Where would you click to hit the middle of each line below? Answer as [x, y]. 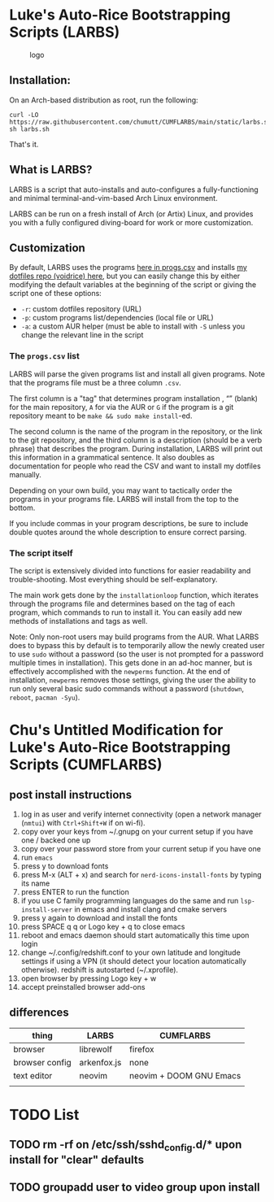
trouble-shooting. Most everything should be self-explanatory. [113, 579]
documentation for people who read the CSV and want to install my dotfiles [135, 466]
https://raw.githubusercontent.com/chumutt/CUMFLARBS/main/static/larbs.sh [140, 122]
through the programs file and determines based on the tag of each [122, 603]
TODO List [44, 1115]
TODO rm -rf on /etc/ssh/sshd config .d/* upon [126, 1146]
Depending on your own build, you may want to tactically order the [121, 490]
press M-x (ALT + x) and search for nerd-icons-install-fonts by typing [141, 874]
